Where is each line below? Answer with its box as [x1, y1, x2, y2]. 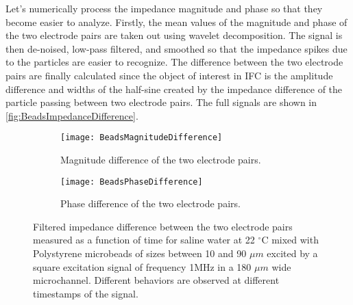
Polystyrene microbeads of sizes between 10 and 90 [33, 246, 247, 261]
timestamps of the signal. [33, 286, 138, 300]
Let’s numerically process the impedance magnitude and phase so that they [5, 1, 323, 15]
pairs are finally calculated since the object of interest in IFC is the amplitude [5, 68, 333, 82]
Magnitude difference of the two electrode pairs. [60, 152, 261, 166]
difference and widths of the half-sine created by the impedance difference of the [5, 81, 343, 96]
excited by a [267, 246, 318, 261]
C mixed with [261, 233, 319, 247]
